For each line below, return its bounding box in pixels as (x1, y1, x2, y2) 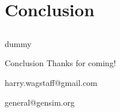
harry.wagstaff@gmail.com (5, 76, 97, 88)
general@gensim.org (5, 96, 75, 108)
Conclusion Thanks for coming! (5, 57, 116, 69)
